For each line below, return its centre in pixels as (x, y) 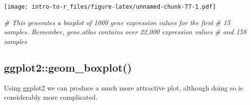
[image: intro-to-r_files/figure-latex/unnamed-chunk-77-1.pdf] (110, 7)
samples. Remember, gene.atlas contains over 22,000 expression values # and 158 (125, 32)
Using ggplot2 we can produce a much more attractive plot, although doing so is (124, 87)
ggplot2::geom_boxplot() (68, 67)
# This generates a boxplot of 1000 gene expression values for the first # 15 (117, 22)
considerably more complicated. (51, 97)
